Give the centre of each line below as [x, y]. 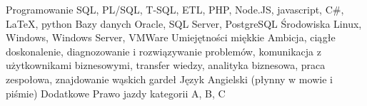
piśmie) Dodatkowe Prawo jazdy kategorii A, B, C [116, 93]
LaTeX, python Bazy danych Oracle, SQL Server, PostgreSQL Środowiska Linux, [184, 23]
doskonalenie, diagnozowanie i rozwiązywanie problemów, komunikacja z [164, 51]
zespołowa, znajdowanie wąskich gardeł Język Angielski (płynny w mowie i [169, 79]
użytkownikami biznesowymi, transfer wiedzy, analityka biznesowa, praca [166, 65]
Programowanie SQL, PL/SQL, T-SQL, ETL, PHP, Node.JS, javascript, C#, [175, 9]
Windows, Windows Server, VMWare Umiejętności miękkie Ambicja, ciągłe [171, 37]
